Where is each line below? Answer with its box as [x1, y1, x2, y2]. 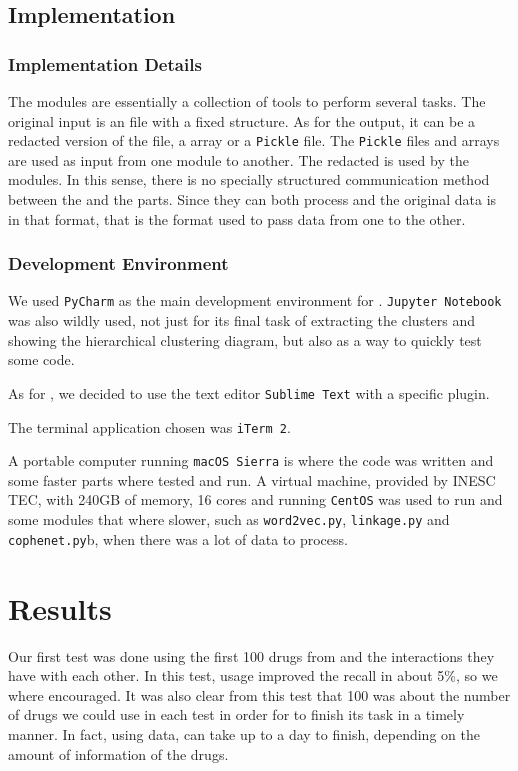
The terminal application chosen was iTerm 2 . [8, 416, 291, 437]
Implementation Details [8, 51, 202, 76]
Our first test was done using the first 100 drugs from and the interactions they [8, 645, 495, 666]
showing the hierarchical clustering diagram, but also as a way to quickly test [8, 329, 482, 350]
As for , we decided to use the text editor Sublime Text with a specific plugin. [8, 382, 490, 403]
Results [8, 587, 112, 628]
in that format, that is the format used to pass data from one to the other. [8, 208, 466, 229]
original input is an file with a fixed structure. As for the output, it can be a [8, 110, 476, 131]
